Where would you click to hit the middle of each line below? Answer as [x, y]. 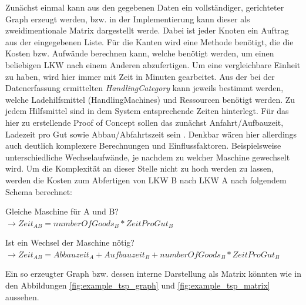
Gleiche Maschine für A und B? [62, 211]
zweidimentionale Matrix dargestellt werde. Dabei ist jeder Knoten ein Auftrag [147, 30]
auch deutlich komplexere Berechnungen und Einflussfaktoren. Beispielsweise [143, 145]
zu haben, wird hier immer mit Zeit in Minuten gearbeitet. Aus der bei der [140, 76]
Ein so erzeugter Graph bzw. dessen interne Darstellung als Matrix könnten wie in [153, 274]
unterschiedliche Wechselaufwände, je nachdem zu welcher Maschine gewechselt [148, 157]
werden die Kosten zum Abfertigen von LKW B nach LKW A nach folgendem [146, 180]
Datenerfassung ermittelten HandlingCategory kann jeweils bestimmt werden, [144, 88]
